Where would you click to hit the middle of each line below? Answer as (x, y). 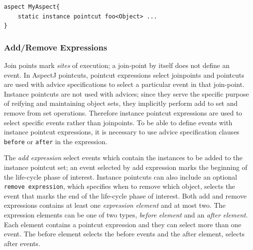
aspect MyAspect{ (32, 7)
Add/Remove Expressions (56, 47)
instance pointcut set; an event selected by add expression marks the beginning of (126, 167)
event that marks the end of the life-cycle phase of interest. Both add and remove (125, 195)
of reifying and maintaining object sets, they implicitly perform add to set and (121, 103)
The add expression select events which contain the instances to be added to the (123, 158)
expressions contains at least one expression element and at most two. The (115, 205)
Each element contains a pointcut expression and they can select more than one (123, 224)
